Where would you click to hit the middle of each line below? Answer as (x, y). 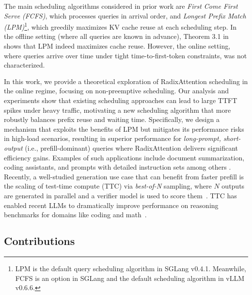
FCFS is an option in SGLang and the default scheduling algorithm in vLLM (130, 278)
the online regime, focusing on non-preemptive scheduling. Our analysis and (117, 91)
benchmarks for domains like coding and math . (75, 215)
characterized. (24, 65)
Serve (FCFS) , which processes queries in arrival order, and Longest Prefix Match (125, 15)
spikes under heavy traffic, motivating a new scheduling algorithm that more (118, 110)
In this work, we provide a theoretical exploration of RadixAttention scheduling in (126, 81)
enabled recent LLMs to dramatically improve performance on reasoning (111, 205)
